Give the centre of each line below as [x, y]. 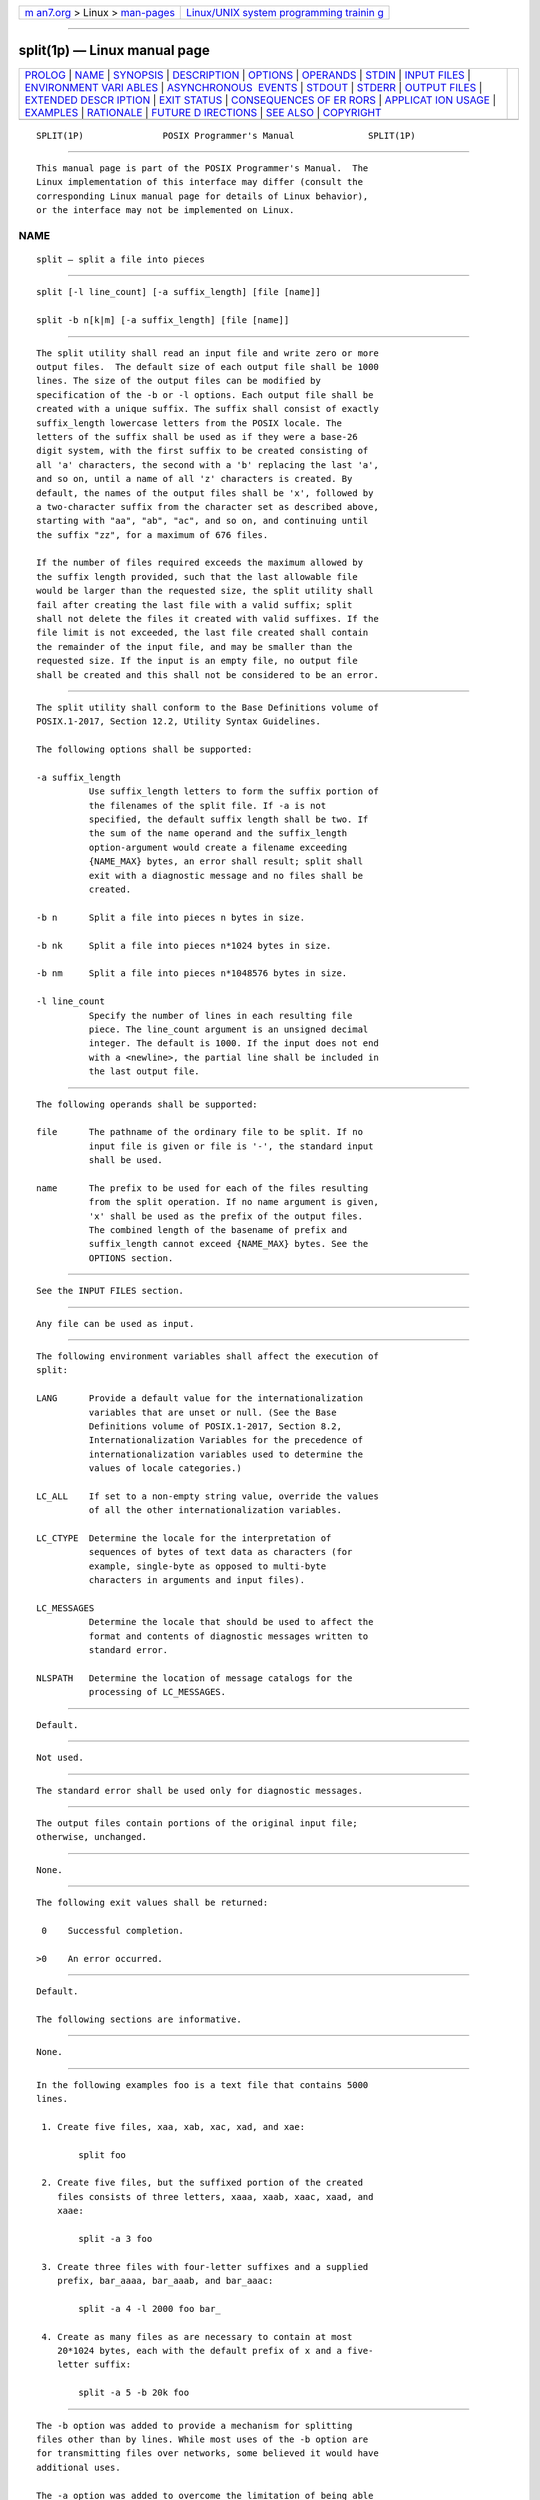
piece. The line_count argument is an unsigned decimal [228, 1029]
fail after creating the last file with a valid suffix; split [194, 604]
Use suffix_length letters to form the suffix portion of [233, 791]
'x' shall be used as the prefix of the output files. [226, 1216]
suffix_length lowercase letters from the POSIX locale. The [189, 423]
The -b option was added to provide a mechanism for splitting [194, 2425]
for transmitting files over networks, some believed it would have [207, 2453]
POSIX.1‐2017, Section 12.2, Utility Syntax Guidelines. [179, 721]
